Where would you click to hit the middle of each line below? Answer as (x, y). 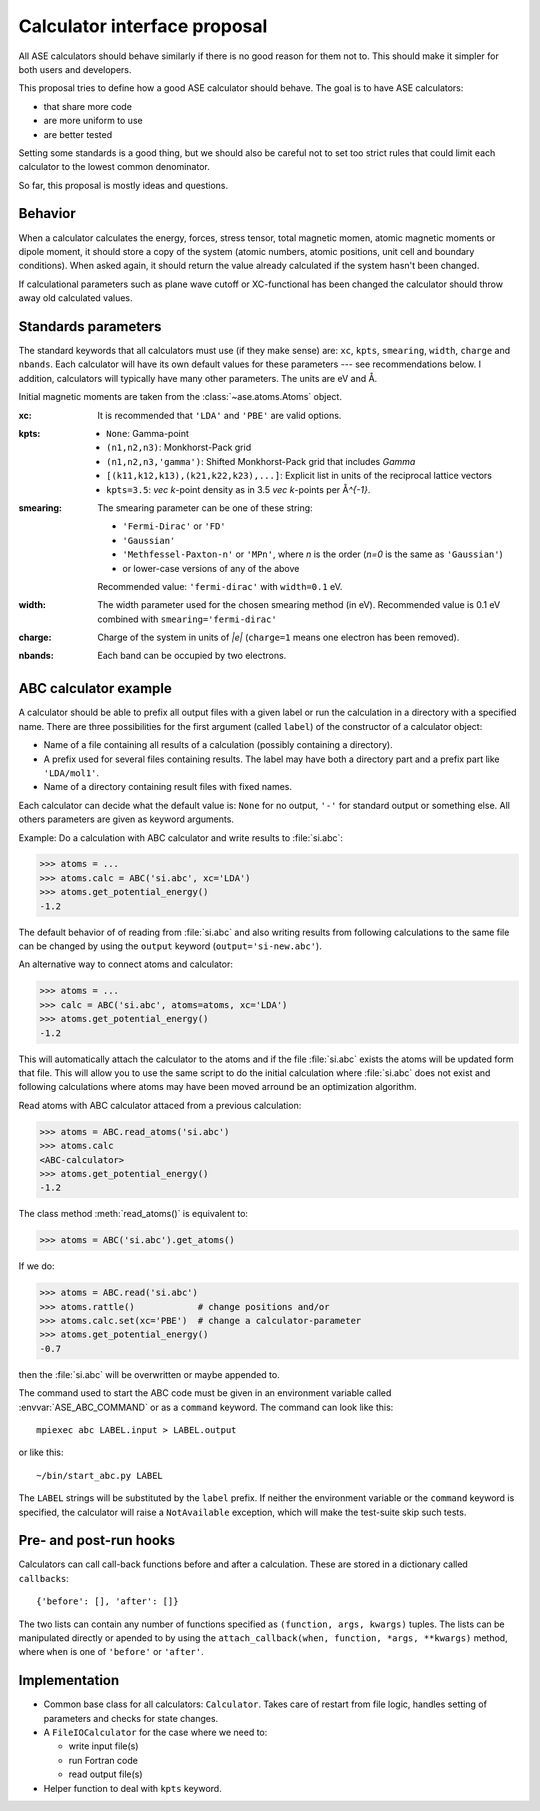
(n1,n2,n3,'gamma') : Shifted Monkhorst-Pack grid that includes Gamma (261, 461)
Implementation (69, 1680)
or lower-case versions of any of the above (211, 568)
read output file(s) (106, 1774)
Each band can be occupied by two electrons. (192, 656)
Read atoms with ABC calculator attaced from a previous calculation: (160, 1105)
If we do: (36, 1266)
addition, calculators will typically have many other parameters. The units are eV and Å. (198, 378)
